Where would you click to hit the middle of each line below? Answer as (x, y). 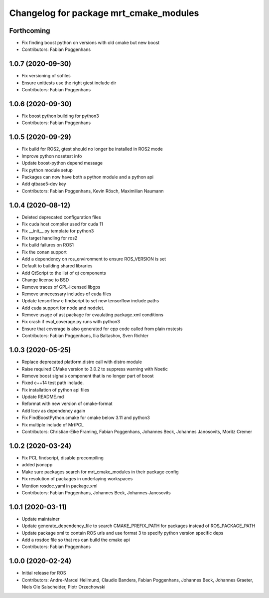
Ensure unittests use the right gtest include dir (69, 83)
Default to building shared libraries (57, 266)
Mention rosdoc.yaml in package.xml (60, 486)
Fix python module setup (47, 170)
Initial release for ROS (44, 573)
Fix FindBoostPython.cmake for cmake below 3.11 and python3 (86, 418)
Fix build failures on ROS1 (48, 245)
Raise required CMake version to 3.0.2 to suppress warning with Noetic (95, 369)
